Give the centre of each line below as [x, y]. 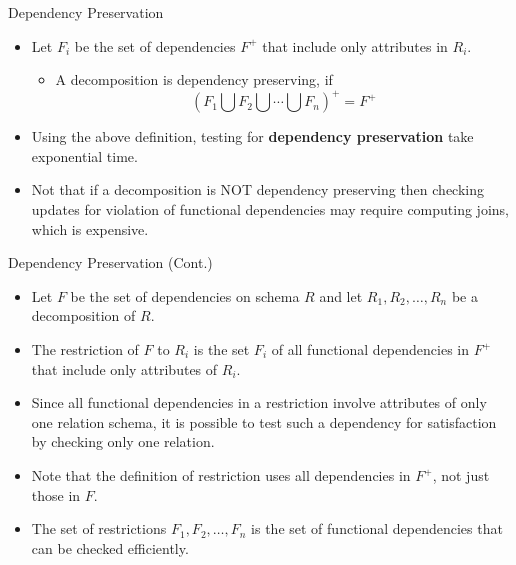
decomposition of [83, 315]
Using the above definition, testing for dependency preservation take [252, 136]
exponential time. [84, 155]
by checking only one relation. [123, 441]
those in [56, 494]
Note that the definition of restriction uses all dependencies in [221, 475]
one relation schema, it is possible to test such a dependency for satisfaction [264, 421]
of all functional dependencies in [370, 349]
